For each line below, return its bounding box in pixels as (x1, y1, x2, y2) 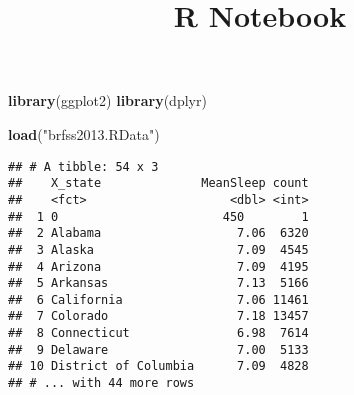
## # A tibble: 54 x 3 (8, 159, 159, 174)
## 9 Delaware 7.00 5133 (8, 342, 309, 357)
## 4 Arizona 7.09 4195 (8, 259, 309, 274)
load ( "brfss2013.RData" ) (8, 123, 160, 144)
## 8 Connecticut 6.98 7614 (8, 326, 309, 341)
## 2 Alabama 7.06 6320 (8, 226, 309, 241)
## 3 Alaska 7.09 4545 (8, 242, 309, 257)
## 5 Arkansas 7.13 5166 (8, 276, 309, 291)
